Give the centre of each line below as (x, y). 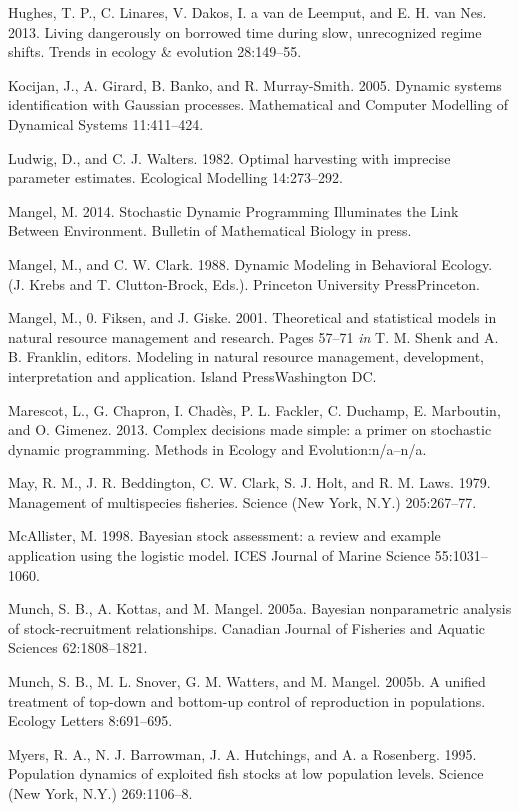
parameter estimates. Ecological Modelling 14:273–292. (175, 177)
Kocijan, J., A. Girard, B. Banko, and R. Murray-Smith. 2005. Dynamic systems (255, 84)
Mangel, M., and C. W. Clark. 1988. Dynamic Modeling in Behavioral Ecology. (250, 263)
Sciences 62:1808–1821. (78, 647)
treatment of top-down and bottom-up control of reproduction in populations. (247, 700)
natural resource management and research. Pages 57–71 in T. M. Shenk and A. (253, 336)
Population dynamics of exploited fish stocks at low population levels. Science (246, 773)
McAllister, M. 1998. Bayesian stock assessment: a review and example (224, 535)
